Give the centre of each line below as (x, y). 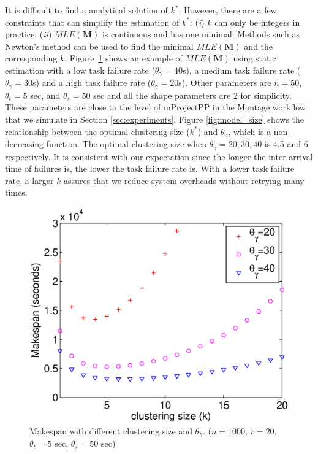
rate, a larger (29, 180)
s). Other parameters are (225, 83)
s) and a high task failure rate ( (92, 83)
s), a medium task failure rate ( (241, 70)
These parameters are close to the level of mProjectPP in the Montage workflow (155, 107)
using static (255, 58)
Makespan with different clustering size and (111, 430)
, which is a (250, 131)
